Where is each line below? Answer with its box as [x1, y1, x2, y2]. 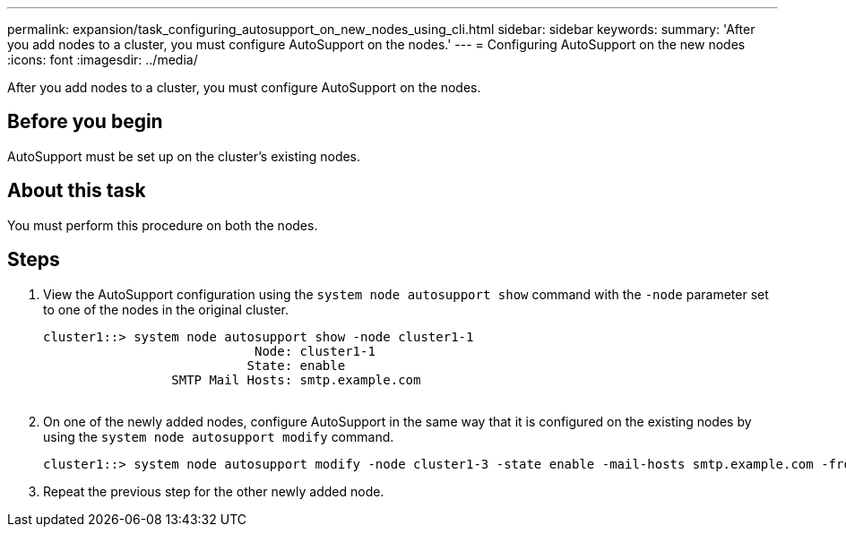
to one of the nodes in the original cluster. [43, 301, 289, 317]
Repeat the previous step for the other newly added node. [43, 483, 384, 499]
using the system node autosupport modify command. [43, 428, 394, 444]
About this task [7, 179, 146, 202]
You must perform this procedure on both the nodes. [7, 217, 318, 233]
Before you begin [7, 110, 163, 133]
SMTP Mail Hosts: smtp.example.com [171, 372, 421, 387]
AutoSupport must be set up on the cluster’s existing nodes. [7, 148, 361, 164]
